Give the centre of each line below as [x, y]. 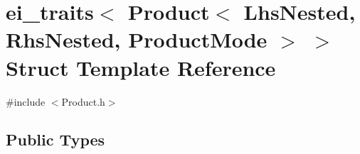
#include [26, 101]
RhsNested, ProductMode [137, 39]
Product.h [83, 101]
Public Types [55, 139]
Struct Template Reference [141, 67]
